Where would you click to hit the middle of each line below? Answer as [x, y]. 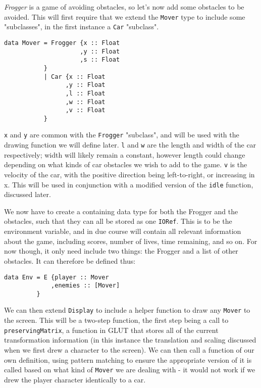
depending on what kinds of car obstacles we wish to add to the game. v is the [126, 164]
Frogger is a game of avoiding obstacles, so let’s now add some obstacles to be [124, 7]
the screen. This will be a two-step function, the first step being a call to [116, 320]
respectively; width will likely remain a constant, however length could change [125, 154]
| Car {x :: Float [74, 77]
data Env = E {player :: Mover [57, 277]
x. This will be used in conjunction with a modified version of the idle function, [129, 184]
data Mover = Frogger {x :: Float [62, 43]
